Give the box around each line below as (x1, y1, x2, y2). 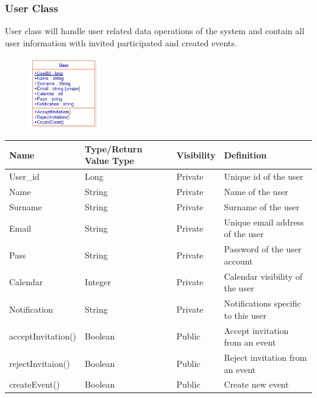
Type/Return (85, 142, 143, 155)
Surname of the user (224, 200, 299, 213)
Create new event (224, 378, 289, 391)
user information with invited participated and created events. (5, 36, 237, 49)
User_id (9, 170, 40, 183)
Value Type (85, 154, 134, 167)
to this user (224, 308, 266, 321)
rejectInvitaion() (9, 357, 70, 369)
